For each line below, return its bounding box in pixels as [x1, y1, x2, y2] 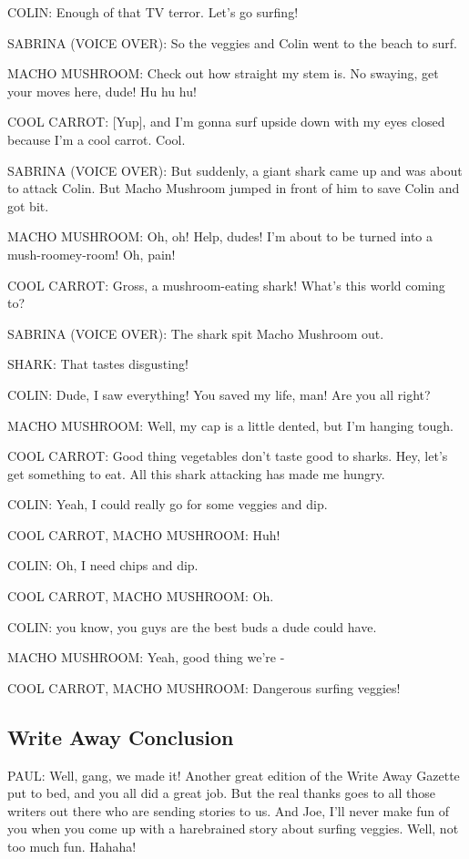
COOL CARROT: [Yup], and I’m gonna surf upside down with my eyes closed [7, 112, 445, 131]
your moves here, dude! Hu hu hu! [7, 81, 197, 100]
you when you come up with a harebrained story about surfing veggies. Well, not [7, 819, 459, 838]
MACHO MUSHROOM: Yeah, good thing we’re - [7, 648, 285, 667]
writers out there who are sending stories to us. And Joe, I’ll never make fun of [7, 801, 449, 820]
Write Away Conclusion [7, 722, 234, 751]
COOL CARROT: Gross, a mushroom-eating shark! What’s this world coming [7, 275, 445, 294]
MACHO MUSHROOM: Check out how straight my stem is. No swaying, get [7, 64, 439, 83]
